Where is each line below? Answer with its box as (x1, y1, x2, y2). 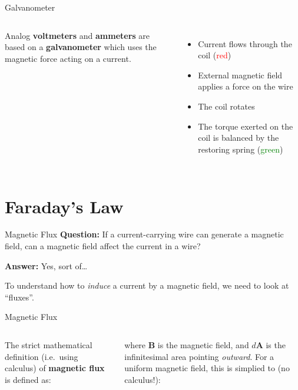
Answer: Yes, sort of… (5, 259, 88, 272)
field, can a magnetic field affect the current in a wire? (5, 240, 201, 252)
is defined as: (5, 373, 51, 385)
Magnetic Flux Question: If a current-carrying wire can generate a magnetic (5, 228, 284, 240)
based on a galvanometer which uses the (5, 41, 157, 53)
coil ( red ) (198, 49, 231, 61)
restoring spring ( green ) (198, 143, 283, 155)
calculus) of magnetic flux (5, 362, 105, 374)
